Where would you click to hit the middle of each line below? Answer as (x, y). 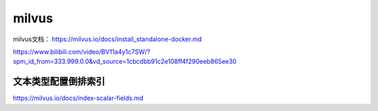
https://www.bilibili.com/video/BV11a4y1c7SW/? (82, 52)
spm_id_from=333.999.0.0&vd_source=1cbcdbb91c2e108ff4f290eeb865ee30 (125, 61)
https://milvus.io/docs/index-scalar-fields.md (78, 98)
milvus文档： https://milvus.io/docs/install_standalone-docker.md (107, 39)
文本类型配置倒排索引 (59, 81)
